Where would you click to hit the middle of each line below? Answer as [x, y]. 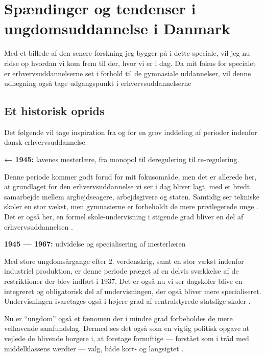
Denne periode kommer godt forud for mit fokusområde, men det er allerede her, [130, 176]
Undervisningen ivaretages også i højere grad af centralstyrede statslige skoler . [127, 301]
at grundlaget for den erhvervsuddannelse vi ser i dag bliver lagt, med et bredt [127, 186]
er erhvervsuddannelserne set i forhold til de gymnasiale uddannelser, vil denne [128, 73]
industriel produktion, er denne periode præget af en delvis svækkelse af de [122, 271]
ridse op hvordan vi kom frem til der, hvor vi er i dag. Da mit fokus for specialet [130, 63]
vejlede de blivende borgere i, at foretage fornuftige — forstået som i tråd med [127, 338]
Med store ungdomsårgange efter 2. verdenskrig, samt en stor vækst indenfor [124, 261]
